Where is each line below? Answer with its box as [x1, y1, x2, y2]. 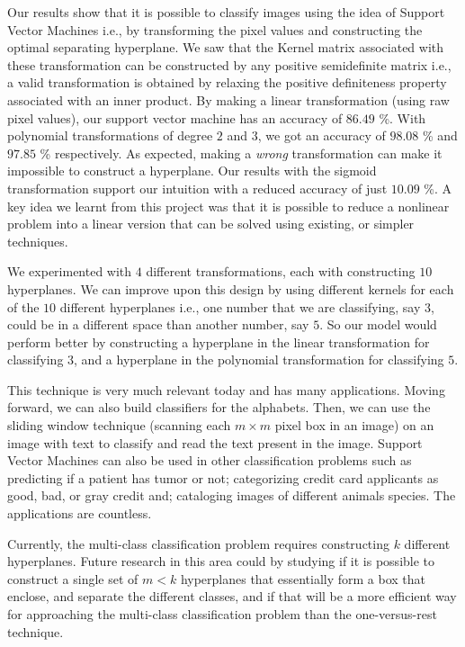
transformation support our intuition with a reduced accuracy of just [7, 178, 388, 197]
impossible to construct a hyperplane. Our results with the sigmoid [7, 161, 377, 180]
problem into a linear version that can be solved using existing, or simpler [7, 214, 415, 233]
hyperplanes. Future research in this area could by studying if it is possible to [7, 552, 435, 571]
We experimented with [7, 262, 132, 281]
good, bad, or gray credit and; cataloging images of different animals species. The [7, 486, 456, 505]
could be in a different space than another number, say [7, 315, 309, 334]
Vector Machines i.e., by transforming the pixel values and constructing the [7, 20, 423, 39]
